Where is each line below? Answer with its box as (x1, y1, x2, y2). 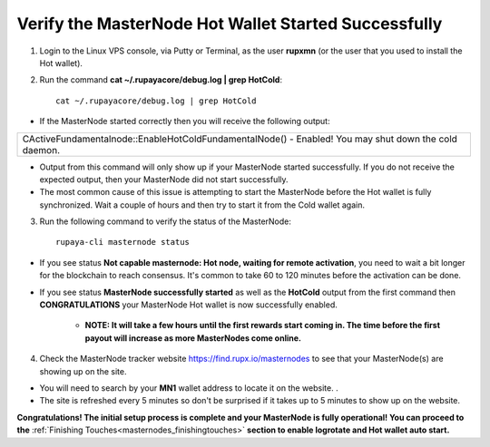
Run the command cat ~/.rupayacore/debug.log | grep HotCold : (39, 74, 283, 85)
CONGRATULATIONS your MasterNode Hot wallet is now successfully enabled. (39, 299, 338, 310)
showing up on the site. (39, 365, 127, 376)
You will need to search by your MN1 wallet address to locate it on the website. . (39, 382, 339, 394)
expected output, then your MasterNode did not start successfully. (39, 173, 289, 185)
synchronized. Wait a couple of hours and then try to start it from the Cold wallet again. (39, 199, 365, 210)
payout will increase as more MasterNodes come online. (84, 332, 301, 344)
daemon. (22, 143, 61, 156)
